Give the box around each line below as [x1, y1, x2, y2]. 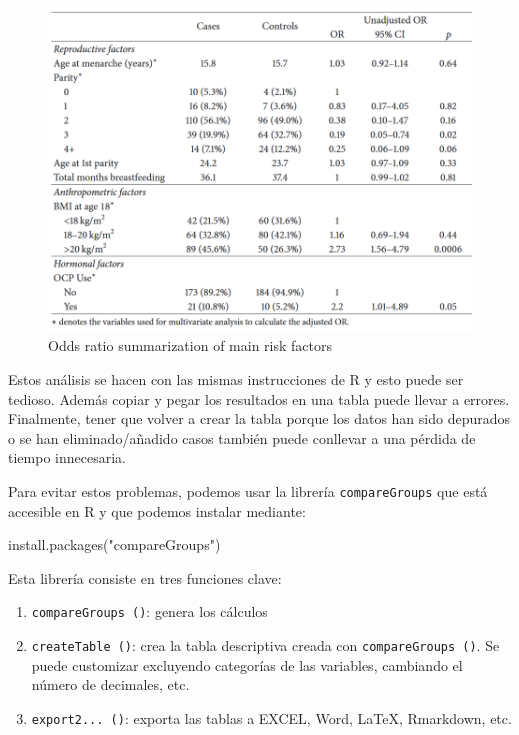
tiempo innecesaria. [8, 447, 126, 468]
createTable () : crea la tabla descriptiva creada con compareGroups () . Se [31, 635, 500, 656]
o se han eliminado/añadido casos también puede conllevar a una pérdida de [8, 427, 476, 448]
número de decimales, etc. [31, 674, 190, 695]
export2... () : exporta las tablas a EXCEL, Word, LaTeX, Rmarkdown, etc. [31, 707, 512, 728]
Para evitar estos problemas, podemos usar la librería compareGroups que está [8, 481, 488, 501]
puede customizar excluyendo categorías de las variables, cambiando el [31, 654, 463, 675]
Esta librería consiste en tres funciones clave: [8, 567, 282, 588]
